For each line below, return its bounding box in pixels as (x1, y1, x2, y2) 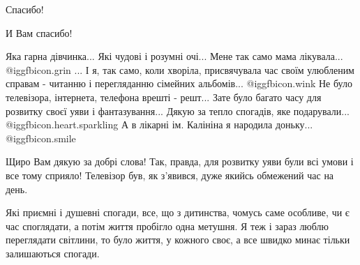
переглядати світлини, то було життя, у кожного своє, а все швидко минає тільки (6, 232, 350, 247)
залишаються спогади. (6, 245, 100, 260)
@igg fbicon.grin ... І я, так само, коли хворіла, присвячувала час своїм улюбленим (6, 62, 354, 77)
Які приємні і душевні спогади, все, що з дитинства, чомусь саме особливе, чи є (6, 205, 350, 220)
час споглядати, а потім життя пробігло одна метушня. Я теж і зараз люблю (6, 218, 329, 233)
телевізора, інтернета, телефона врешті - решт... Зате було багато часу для (6, 89, 322, 104)
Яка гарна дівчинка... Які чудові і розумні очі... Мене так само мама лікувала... (6, 49, 343, 63)
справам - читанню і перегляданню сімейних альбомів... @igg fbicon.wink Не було (6, 76, 352, 91)
